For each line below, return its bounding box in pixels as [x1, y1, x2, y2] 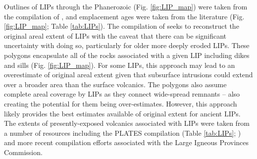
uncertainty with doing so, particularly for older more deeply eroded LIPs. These [4, 40, 250, 51]
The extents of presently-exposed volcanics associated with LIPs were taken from [4, 118, 250, 128]
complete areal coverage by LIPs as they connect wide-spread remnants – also [4, 89, 240, 99]
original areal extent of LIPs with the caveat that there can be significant [4, 30, 227, 41]
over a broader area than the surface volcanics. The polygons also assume [4, 79, 227, 89]
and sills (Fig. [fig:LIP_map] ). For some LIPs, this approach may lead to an [4, 59, 235, 70]
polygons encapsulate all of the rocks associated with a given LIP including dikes [4, 50, 250, 60]
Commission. [4, 147, 43, 157]
